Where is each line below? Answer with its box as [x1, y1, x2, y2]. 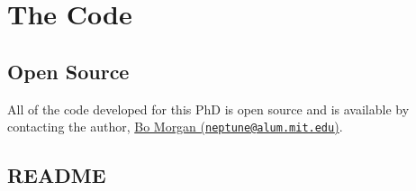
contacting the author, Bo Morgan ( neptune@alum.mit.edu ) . [7, 117, 343, 136]
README [7, 161, 106, 189]
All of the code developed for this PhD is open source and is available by [7, 99, 410, 118]
